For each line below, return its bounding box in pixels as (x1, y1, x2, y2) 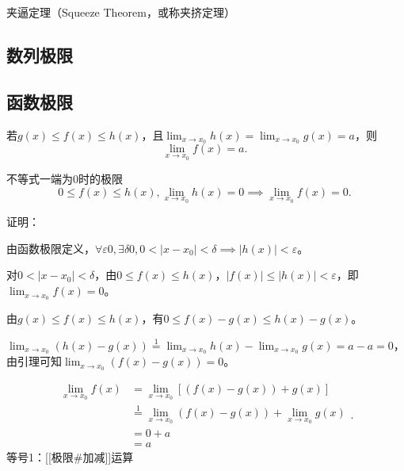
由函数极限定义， (6, 239, 95, 256)
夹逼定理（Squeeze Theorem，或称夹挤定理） (6, 4, 235, 20)
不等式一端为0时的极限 (6, 170, 123, 187)
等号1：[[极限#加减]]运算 (6, 448, 134, 465)
